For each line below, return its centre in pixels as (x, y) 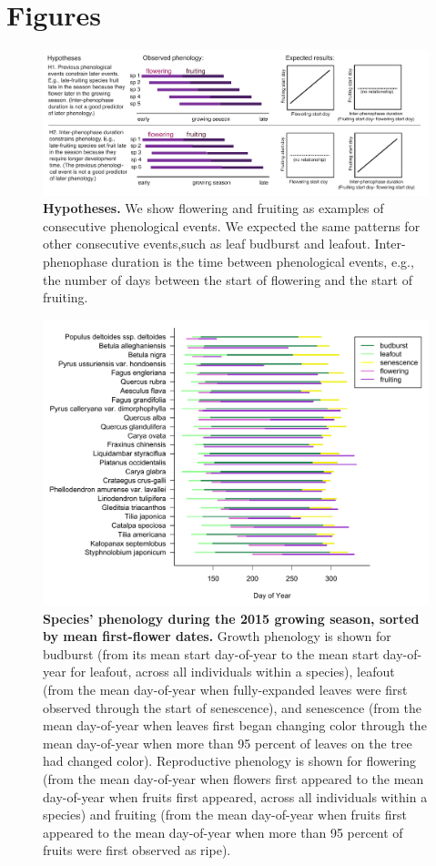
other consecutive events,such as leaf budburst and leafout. (207, 244)
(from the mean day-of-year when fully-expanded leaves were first (225, 690)
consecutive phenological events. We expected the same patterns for (232, 225)
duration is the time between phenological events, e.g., (263, 262)
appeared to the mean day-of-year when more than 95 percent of (223, 832)
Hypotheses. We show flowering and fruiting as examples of (213, 208)
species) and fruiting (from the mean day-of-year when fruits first (225, 815)
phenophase (75, 262)
